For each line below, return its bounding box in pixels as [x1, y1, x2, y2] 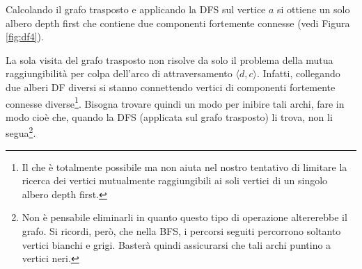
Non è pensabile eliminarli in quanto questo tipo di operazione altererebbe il [22, 210, 347, 225]
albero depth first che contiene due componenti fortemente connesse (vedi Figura [6, 15, 350, 30]
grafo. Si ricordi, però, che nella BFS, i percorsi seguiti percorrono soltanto [22, 224, 341, 238]
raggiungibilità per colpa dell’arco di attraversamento [6, 66, 233, 81]
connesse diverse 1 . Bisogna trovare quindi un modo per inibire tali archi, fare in [6, 94, 345, 111]
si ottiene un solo [277, 2, 350, 16]
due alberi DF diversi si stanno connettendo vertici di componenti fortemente [6, 79, 336, 94]
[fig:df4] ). [6, 29, 44, 44]
